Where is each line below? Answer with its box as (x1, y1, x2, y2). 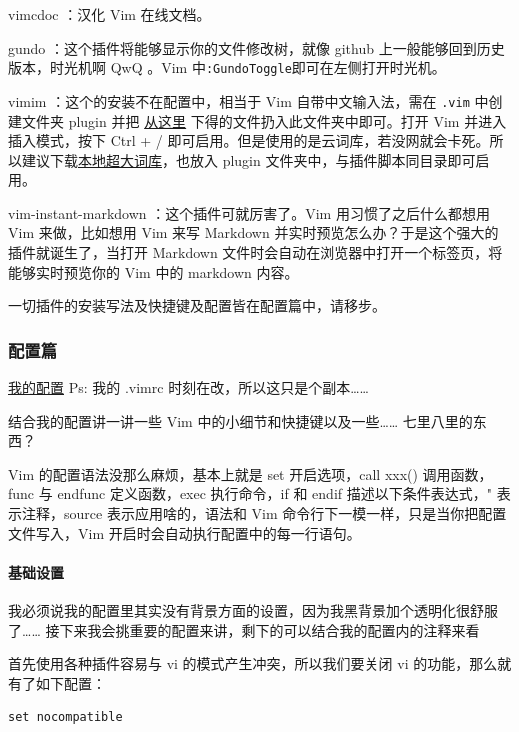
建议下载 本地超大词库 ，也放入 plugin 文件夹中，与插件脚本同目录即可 (21, 149, 476, 170)
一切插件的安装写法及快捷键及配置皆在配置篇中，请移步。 (8, 295, 386, 316)
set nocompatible (8, 710, 123, 725)
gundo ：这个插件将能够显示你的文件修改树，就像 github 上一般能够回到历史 (8, 37, 505, 58)
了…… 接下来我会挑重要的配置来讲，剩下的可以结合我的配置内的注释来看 (8, 619, 480, 640)
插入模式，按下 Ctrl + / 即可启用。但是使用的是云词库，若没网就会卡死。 (8, 130, 490, 151)
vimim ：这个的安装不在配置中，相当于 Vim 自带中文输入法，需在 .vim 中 (8, 90, 489, 111)
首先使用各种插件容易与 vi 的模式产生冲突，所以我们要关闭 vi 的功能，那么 (8, 653, 498, 674)
